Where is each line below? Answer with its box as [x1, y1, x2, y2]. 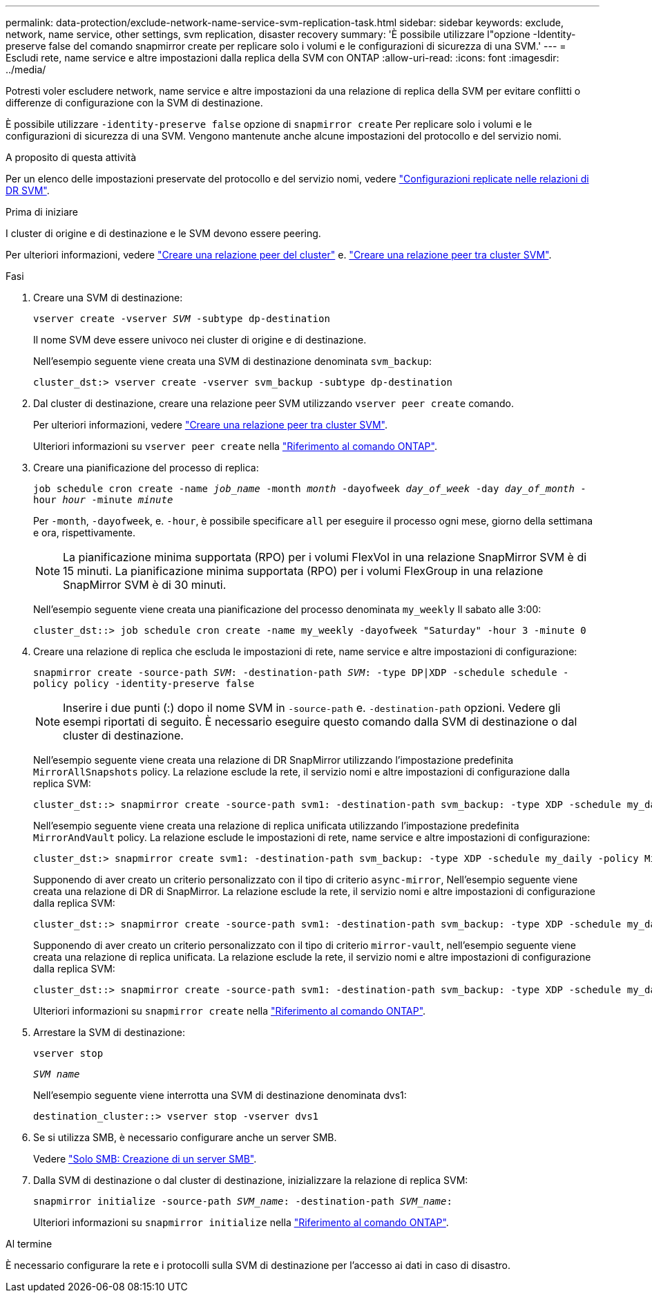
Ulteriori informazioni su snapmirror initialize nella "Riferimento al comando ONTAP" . [33, 1216, 449, 1228]
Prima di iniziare [6, 206, 78, 218]
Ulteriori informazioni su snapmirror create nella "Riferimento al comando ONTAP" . [33, 1005, 426, 1017]
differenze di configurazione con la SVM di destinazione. [6, 97, 263, 109]
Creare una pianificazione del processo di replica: [33, 462, 259, 473]
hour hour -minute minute [33, 494, 173, 505]
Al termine [6, 1238, 52, 1250]
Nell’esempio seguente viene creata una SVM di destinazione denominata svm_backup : [33, 355, 432, 367]
